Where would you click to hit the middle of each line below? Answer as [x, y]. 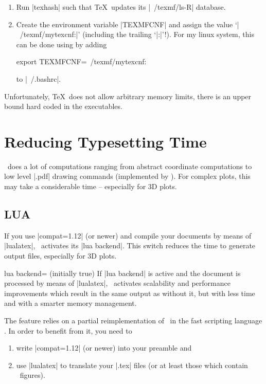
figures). [32, 375]
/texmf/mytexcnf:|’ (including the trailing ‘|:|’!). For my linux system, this [137, 34]
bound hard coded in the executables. [63, 106]
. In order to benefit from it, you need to [68, 330]
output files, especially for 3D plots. [60, 256]
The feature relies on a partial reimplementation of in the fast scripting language [133, 321]
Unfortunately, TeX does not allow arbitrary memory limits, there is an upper [128, 96]
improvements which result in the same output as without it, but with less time [130, 293]
